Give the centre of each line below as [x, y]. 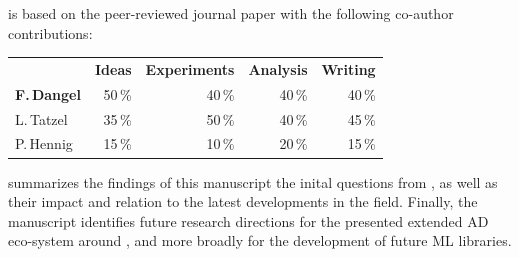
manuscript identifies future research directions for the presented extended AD [248, 220]
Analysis [278, 68]
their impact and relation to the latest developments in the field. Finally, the [243, 201]
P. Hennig [44, 143]
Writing [348, 68]
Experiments [190, 68]
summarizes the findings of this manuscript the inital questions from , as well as [253, 181]
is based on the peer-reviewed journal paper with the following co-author [231, 13]
